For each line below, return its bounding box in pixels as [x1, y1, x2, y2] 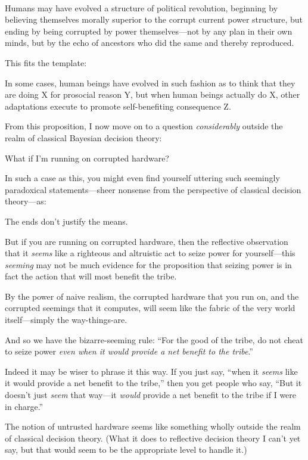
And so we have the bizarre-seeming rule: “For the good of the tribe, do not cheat [5, 333, 304, 346]
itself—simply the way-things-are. [5, 313, 127, 326]
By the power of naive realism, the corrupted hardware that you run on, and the [5, 290, 299, 302]
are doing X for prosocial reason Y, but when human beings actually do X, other [5, 88, 300, 101]
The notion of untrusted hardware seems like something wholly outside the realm [5, 420, 301, 433]
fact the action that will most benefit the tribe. [5, 270, 177, 282]
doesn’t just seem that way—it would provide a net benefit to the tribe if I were [5, 388, 297, 401]
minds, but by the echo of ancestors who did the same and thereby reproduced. [5, 36, 294, 49]
